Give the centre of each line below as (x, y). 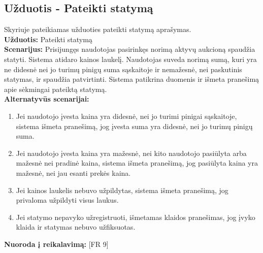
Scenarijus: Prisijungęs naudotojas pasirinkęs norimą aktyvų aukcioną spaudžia (130, 49)
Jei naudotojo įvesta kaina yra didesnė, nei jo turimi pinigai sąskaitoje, (126, 116)
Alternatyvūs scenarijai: (47, 99)
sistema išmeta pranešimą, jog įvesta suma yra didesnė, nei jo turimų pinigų (134, 126)
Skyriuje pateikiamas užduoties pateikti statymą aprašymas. (98, 29)
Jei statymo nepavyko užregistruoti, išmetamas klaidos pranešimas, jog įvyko (136, 217)
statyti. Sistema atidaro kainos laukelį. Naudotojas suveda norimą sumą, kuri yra (130, 59)
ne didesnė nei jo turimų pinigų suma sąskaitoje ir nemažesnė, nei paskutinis (123, 69)
